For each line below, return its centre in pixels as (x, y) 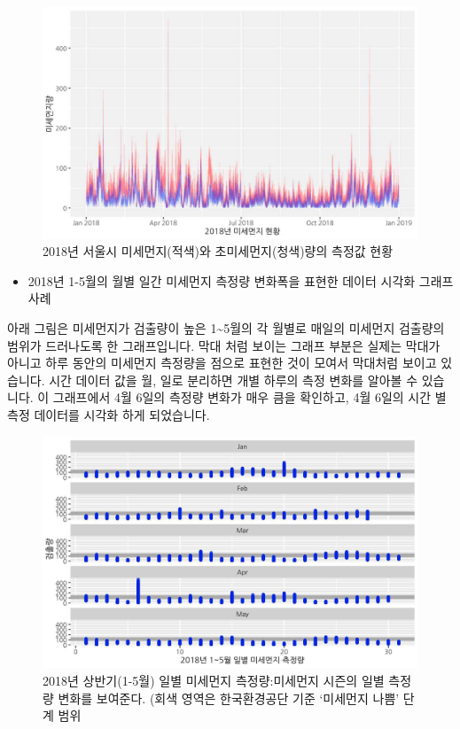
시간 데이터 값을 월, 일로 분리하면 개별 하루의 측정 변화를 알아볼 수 (234, 380)
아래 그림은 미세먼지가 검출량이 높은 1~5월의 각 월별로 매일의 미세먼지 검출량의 (226, 328)
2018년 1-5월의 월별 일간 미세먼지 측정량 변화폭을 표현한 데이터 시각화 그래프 (241, 280)
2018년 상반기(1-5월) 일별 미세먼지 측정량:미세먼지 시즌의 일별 (214, 680)
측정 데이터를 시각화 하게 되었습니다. (109, 415)
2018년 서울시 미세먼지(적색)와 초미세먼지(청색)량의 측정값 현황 (218, 251)
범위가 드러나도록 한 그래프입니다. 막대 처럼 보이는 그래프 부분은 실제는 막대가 (224, 345)
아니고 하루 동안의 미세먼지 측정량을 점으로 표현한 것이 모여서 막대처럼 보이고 (222, 363)
